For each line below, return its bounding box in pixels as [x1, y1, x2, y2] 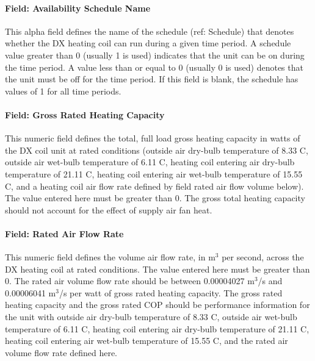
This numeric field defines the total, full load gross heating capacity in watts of [5, 132, 300, 145]
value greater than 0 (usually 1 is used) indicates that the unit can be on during [5, 48, 305, 61]
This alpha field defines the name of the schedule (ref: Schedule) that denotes [5, 24, 294, 37]
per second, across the [222, 251, 304, 263]
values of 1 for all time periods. [5, 84, 121, 97]
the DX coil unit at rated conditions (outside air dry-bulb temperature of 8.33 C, [5, 143, 308, 156]
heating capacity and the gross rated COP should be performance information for [5, 298, 310, 311]
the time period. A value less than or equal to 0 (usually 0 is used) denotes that [5, 60, 303, 73]
